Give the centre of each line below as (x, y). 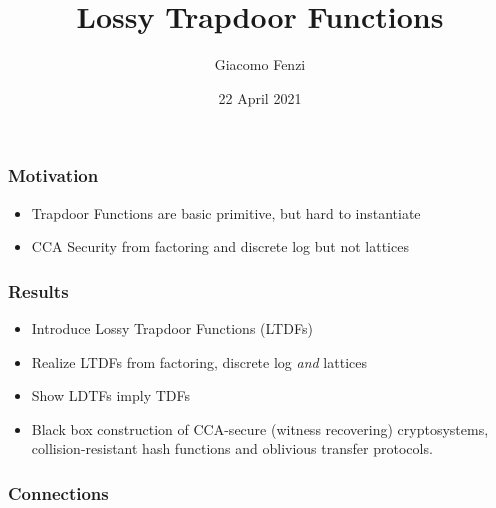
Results (38, 290)
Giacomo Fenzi (260, 64)
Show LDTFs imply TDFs (111, 395)
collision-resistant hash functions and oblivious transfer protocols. (232, 448)
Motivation (53, 175)
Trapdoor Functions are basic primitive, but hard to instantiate (226, 212)
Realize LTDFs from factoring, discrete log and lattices (199, 361)
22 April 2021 (260, 97)
